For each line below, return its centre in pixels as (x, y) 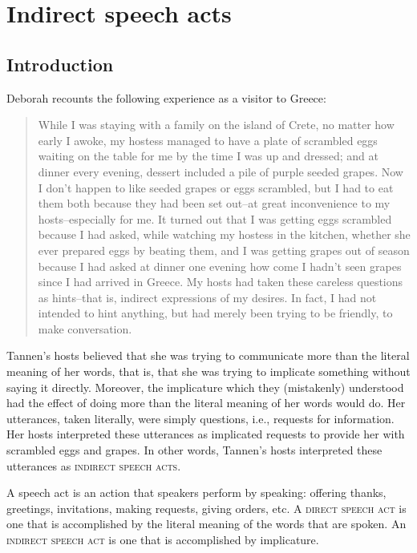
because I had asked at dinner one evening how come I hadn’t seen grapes (220, 266)
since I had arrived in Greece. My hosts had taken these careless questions (221, 282)
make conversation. (85, 328)
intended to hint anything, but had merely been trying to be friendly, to (215, 313)
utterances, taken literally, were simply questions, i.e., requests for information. (200, 418)
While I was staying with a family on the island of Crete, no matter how (216, 125)
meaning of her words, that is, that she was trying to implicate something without (208, 371)
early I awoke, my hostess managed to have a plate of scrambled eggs (208, 140)
